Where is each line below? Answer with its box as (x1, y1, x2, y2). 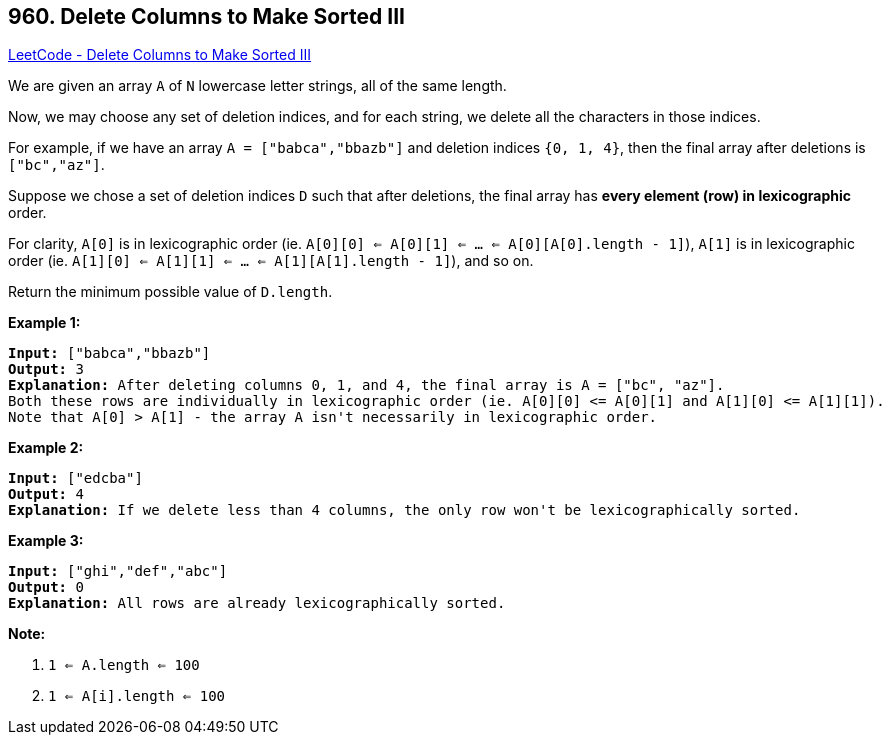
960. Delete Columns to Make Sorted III (8, 4, 405, 29)
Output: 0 (8, 579, 84, 596)
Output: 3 (8, 361, 84, 378)
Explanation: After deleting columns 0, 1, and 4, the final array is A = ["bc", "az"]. (8, 377, 725, 394)
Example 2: (8, 439, 84, 457)
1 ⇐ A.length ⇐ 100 (48, 657, 200, 674)
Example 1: (8, 314, 81, 332)
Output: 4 (8, 486, 84, 503)
